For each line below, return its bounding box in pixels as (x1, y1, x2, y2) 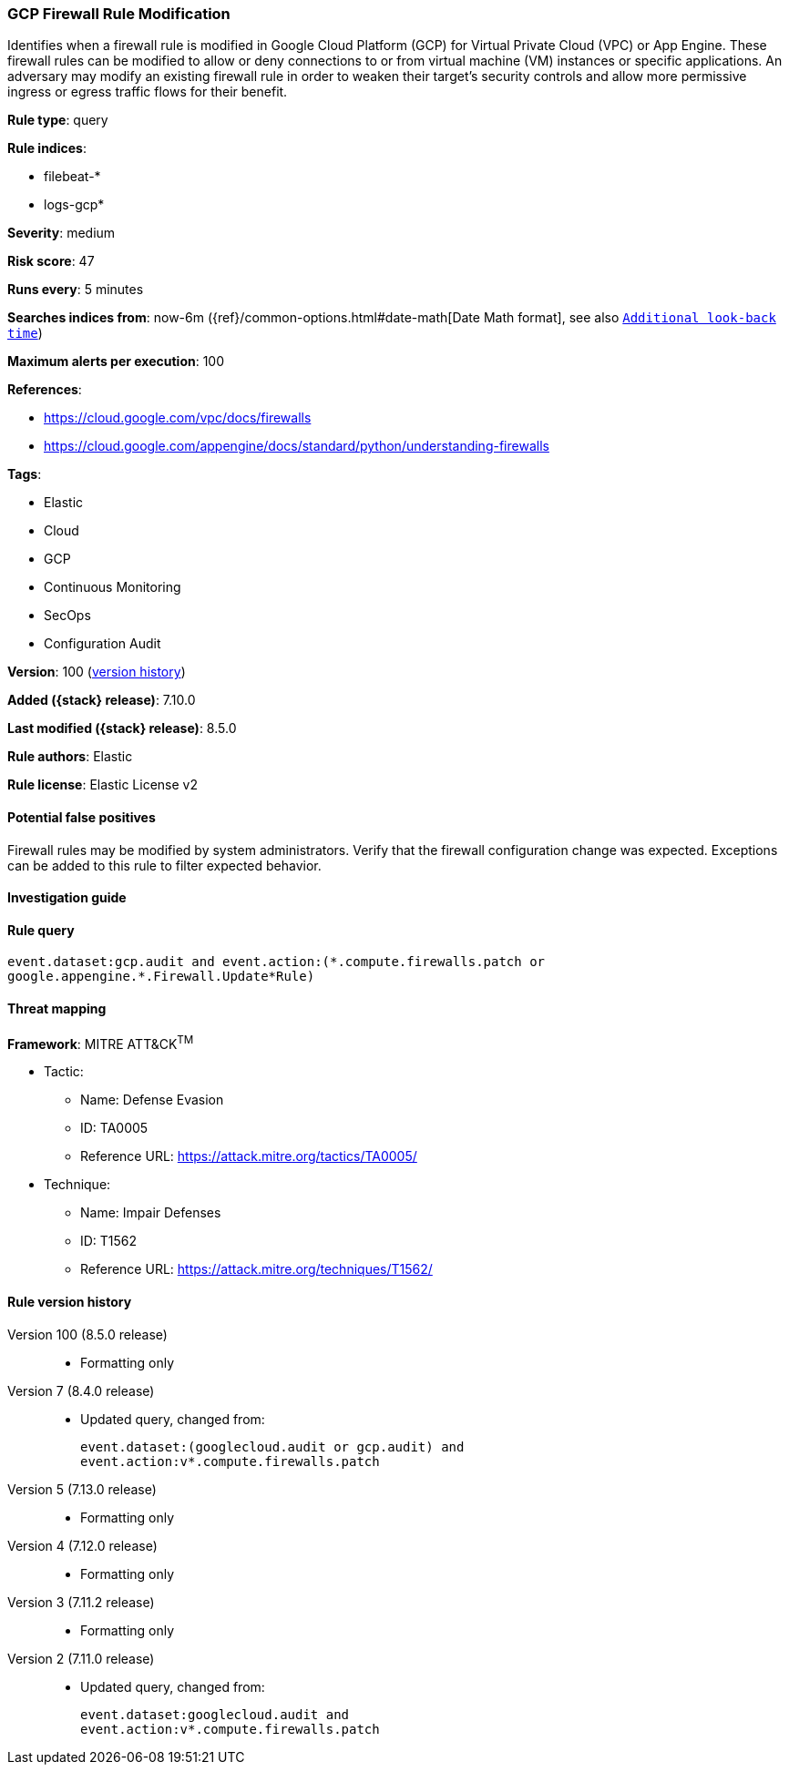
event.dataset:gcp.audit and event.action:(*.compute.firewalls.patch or (7, 954, 546, 970)
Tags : (7, 466, 42, 483)
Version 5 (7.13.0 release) (7, 1481, 157, 1497)
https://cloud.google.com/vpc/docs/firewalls (44, 410, 312, 426)
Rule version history (7, 1293, 132, 1309)
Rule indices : (7, 140, 87, 157)
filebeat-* (44, 168, 101, 185)
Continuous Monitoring (44, 579, 181, 596)
